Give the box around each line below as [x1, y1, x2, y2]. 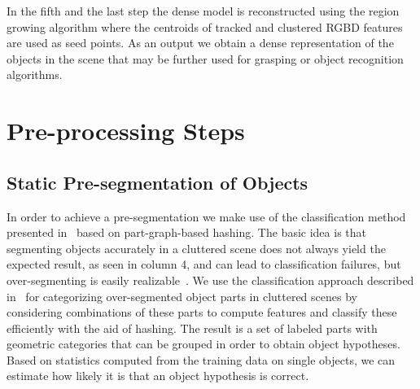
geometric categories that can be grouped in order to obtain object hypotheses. [7, 335, 400, 352]
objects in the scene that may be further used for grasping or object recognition [7, 50, 404, 67]
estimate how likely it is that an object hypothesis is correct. [7, 367, 309, 384]
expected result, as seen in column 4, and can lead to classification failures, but [7, 256, 401, 273]
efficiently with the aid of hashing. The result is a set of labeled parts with [7, 319, 378, 336]
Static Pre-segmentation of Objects [7, 169, 308, 194]
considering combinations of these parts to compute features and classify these [7, 304, 397, 321]
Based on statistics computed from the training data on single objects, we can [7, 351, 396, 368]
